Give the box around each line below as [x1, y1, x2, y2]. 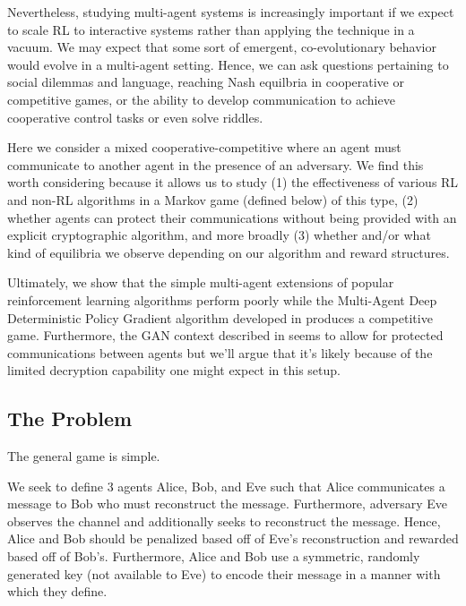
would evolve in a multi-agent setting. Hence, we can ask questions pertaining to [7, 55, 449, 73]
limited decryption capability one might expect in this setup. [7, 361, 341, 380]
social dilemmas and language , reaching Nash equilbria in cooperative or [7, 73, 404, 91]
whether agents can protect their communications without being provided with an [7, 208, 457, 226]
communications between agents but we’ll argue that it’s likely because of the [7, 343, 433, 362]
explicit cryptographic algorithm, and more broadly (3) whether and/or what [7, 226, 431, 244]
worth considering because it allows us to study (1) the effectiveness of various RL [7, 173, 459, 192]
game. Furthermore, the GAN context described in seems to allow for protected [7, 326, 444, 345]
